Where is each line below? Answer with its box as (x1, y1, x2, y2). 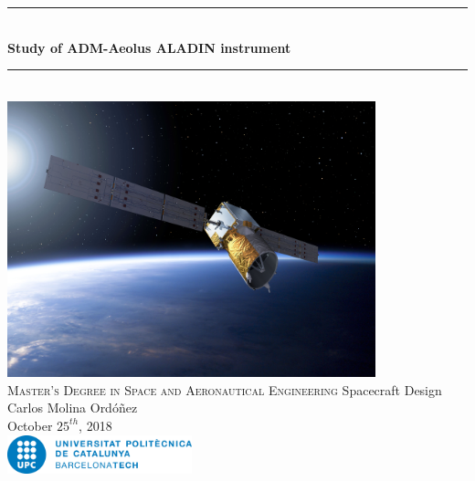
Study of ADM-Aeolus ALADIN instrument (7, 37, 291, 57)
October (7, 415, 53, 434)
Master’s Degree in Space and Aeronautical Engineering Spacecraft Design (7, 380, 442, 399)
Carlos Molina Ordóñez (7, 398, 138, 417)
